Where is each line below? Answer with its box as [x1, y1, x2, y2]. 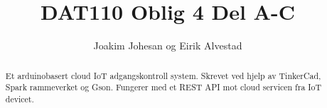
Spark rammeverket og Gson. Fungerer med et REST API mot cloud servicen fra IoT [5, 81, 322, 93]
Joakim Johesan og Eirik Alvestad [93, 38, 242, 53]
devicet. [5, 92, 34, 104]
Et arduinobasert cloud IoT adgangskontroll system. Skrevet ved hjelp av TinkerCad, [5, 69, 321, 81]
